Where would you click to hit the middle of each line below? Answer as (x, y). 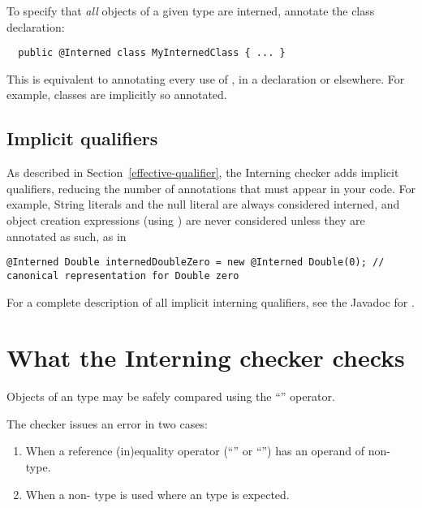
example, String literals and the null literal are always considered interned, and (203, 204)
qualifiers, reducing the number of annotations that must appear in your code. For (211, 188)
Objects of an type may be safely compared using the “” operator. (171, 396)
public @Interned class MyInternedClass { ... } (152, 53)
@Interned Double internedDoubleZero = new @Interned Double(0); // (196, 263)
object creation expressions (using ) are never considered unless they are (186, 220)
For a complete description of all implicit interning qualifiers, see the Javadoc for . (211, 301)
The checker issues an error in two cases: (107, 423)
